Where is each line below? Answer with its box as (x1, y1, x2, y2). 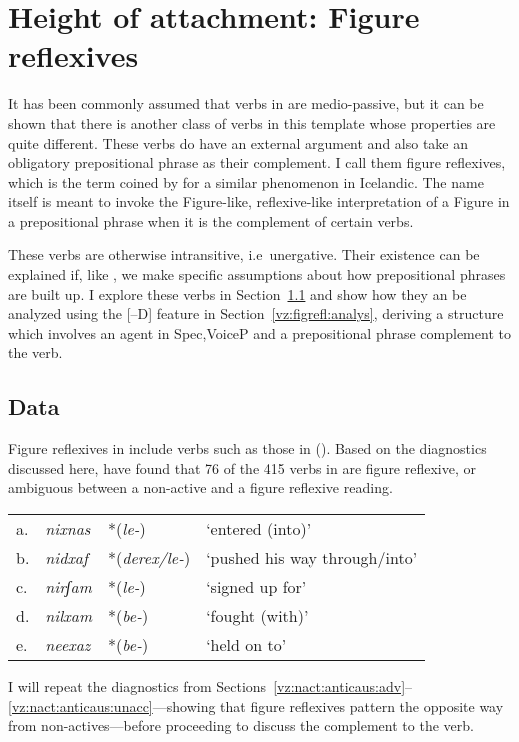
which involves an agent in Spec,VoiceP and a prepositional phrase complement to (8, 322, 511, 343)
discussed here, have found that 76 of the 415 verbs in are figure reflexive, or (8, 457, 476, 478)
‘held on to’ (206, 633, 287, 657)
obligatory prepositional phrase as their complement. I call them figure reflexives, (8, 152, 506, 173)
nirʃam (45, 575, 92, 599)
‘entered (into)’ (206, 517, 312, 541)
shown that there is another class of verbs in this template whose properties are (8, 112, 496, 133)
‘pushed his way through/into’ (206, 546, 418, 570)
